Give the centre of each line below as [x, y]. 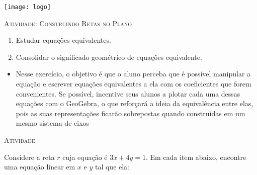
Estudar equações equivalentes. [63, 40]
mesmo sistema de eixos [53, 123]
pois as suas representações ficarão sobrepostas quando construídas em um [131, 113]
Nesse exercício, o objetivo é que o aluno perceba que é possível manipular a [133, 74]
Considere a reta [29, 157]
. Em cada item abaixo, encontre [196, 157]
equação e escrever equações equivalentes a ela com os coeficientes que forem [134, 84]
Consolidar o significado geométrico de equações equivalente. [109, 57]
